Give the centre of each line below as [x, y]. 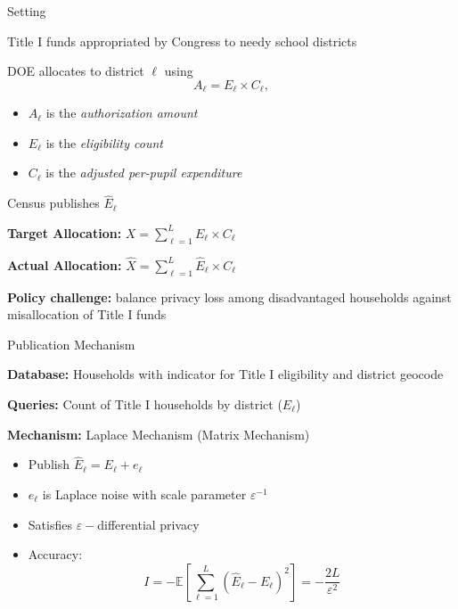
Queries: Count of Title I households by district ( [145, 404]
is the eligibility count [104, 142]
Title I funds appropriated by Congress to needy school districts [182, 41]
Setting [27, 11]
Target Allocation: [65, 232]
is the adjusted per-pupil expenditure [144, 173]
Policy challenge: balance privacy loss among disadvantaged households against [229, 296]
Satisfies [50, 524]
